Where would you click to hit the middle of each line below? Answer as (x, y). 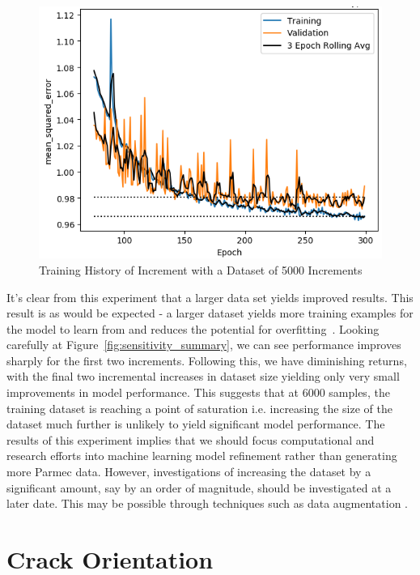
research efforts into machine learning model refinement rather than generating (202, 456)
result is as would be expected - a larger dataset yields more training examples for (210, 313)
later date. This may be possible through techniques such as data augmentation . (207, 503)
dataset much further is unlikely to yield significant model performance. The (196, 424)
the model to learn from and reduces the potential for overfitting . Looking (193, 328)
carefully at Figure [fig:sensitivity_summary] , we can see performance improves (204, 345)
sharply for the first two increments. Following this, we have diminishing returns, (207, 360)
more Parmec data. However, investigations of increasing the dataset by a (189, 472)
